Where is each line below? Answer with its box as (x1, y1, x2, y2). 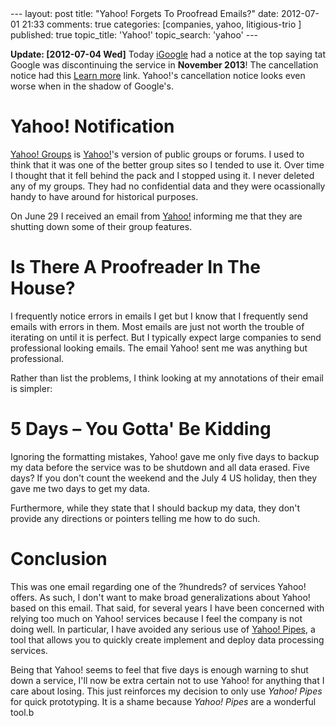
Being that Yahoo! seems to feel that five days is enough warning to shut (10, 663, 309, 676)
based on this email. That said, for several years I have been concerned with (10, 602, 325, 614)
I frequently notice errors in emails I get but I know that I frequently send (10, 310, 308, 322)
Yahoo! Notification (10, 115, 175, 138)
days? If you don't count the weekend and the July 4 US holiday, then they (10, 472, 318, 484)
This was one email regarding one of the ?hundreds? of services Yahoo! (10, 580, 307, 592)
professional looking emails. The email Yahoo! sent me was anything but (10, 342, 308, 354)
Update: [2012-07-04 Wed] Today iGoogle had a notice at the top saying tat (10, 48, 326, 60)
